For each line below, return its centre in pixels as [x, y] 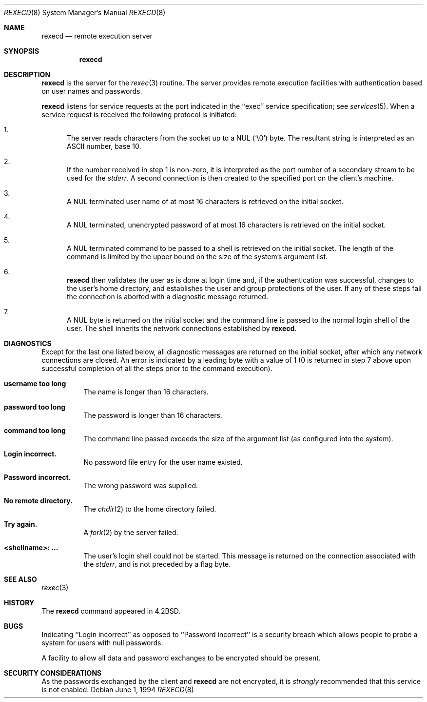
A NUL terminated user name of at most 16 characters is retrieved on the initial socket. [205, 201]
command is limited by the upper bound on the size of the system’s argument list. [197, 257]
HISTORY [19, 603]
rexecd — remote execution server [97, 36]
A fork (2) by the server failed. [131, 532]
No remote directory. [38, 501]
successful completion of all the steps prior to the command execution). [157, 368]
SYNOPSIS [22, 51]
